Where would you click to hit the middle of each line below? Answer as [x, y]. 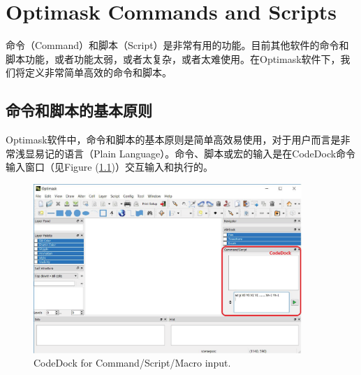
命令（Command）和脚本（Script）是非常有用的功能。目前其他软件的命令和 [177, 45]
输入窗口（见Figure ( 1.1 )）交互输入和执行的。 [109, 167]
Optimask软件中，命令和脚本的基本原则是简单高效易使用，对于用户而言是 [173, 140]
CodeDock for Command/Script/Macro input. [132, 363]
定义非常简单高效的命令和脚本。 [98, 72]
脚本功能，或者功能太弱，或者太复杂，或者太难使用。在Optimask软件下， [173, 58]
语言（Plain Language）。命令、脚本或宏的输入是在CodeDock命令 [210, 153]
